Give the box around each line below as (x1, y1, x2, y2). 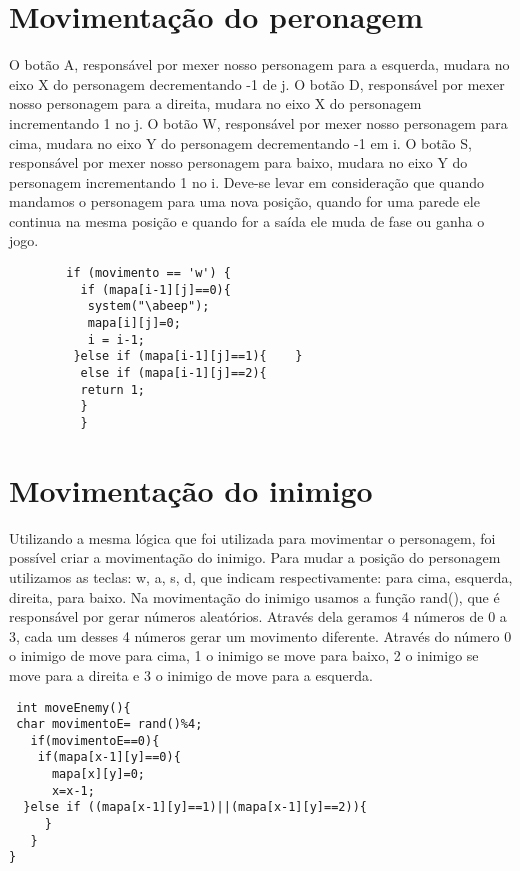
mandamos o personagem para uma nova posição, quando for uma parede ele (9, 191, 480, 212)
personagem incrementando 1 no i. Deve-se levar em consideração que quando (9, 171, 484, 192)
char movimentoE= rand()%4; (16, 717, 203, 732)
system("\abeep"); (87, 299, 210, 314)
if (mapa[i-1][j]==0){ (80, 282, 231, 297)
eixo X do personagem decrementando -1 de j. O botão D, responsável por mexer (9, 73, 505, 94)
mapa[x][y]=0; (51, 767, 146, 782)
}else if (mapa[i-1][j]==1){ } (73, 349, 303, 364)
